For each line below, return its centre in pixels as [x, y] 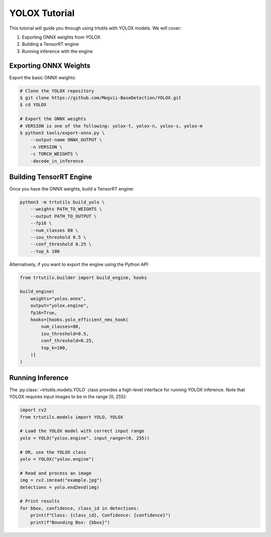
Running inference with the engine [57, 51]
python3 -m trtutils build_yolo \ [62, 202]
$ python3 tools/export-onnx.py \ [62, 133]
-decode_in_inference [57, 161]
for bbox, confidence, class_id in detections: [79, 508]
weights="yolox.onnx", [58, 299]
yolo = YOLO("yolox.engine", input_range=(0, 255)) [85, 438]
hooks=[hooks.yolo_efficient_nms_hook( [80, 320]
